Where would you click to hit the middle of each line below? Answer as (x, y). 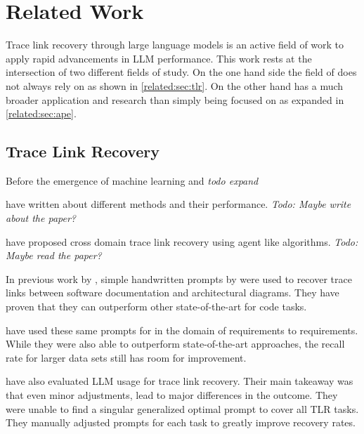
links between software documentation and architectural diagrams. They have (173, 292)
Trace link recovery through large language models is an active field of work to (175, 45)
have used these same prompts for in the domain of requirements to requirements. (182, 330)
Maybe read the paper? (54, 255)
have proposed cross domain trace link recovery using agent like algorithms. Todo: (182, 241)
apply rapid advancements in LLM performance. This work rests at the (159, 58)
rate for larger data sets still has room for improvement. (126, 357)
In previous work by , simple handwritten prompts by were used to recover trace (179, 278)
